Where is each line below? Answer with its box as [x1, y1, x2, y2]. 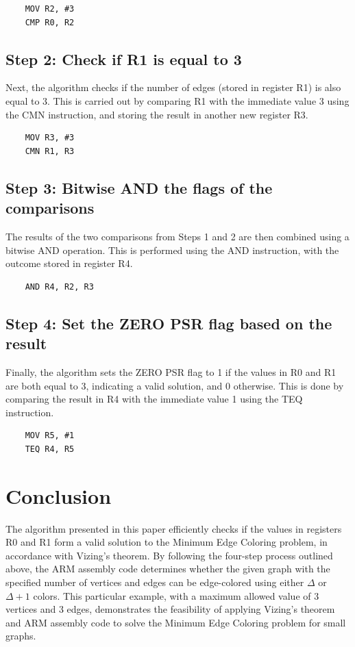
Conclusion [5, 481, 112, 509]
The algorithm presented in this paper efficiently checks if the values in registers [5, 521, 342, 535]
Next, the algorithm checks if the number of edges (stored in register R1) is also [5, 80, 341, 94]
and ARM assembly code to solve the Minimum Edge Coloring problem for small [5, 615, 346, 629]
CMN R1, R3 [25, 146, 75, 156]
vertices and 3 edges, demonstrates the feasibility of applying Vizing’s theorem [5, 602, 335, 616]
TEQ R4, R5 [25, 444, 75, 454]
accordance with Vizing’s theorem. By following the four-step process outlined [5, 548, 333, 562]
